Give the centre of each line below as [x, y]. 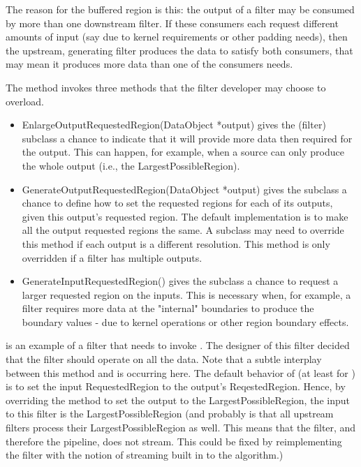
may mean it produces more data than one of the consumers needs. [149, 64]
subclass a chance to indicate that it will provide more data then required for [187, 138]
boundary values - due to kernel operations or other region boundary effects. [185, 321]
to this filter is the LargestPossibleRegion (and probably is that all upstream [170, 414]
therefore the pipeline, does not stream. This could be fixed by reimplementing [174, 441]
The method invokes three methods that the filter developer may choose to [166, 87]
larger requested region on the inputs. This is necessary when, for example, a [186, 294]
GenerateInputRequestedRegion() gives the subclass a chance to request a [180, 281]
